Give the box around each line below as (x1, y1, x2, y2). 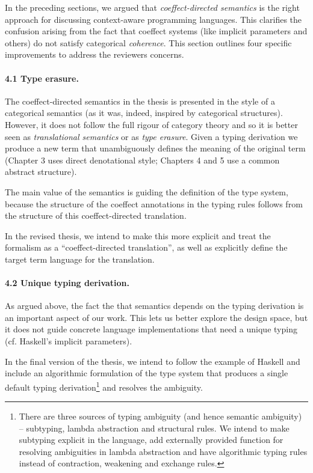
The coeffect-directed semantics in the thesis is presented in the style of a (5, 94, 275, 107)
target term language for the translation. (5, 252, 155, 265)
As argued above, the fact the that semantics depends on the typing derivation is (5, 299, 304, 312)
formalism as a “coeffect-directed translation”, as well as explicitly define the (5, 241, 288, 254)
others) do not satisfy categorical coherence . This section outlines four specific (5, 36, 292, 49)
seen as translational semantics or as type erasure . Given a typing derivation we (5, 130, 298, 142)
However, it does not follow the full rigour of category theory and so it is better (5, 118, 298, 130)
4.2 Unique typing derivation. (5, 276, 130, 289)
